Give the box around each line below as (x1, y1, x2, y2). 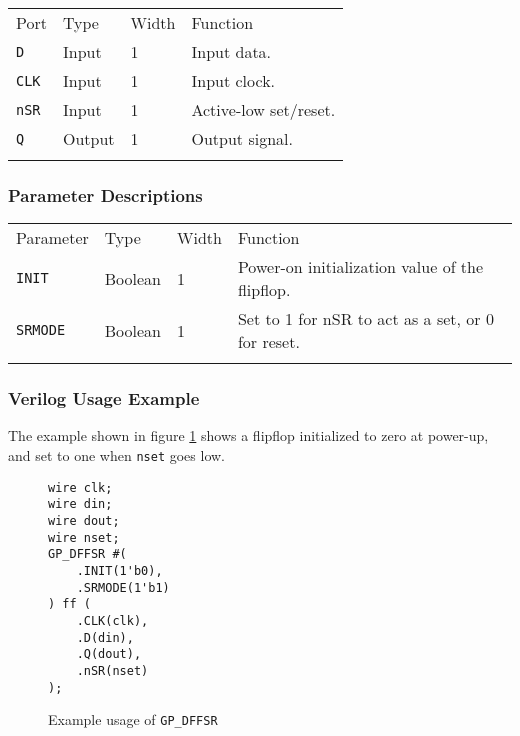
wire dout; (48, 514, 120, 528)
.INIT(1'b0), (76, 563, 163, 578)
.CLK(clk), (76, 613, 149, 628)
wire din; (48, 497, 113, 512)
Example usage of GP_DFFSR (48, 709, 218, 730)
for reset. (237, 330, 300, 354)
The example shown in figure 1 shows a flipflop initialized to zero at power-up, (8, 425, 489, 446)
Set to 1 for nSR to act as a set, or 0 (237, 307, 494, 331)
